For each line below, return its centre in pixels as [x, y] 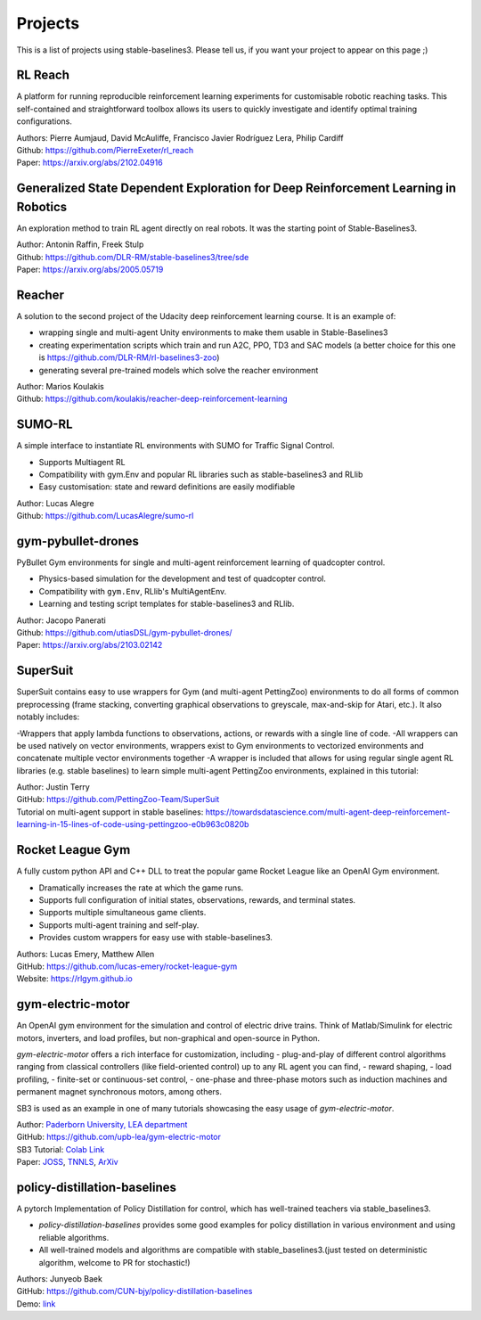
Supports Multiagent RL [82, 462]
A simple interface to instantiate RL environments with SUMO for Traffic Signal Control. [175, 446]
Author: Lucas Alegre [55, 503]
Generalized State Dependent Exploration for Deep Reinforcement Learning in [236, 189]
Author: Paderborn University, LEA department [102, 1124]
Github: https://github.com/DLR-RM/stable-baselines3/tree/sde [133, 257]
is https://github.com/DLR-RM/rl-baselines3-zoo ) [129, 357]
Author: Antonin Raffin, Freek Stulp [80, 244]
